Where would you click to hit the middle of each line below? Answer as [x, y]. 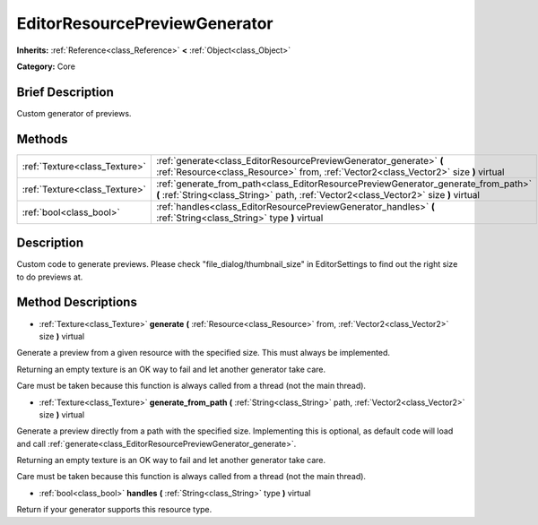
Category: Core [46, 66]
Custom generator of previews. [74, 113]
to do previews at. [50, 277]
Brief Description [65, 92]
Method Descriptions [77, 302]
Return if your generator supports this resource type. [114, 510]
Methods [42, 139]
